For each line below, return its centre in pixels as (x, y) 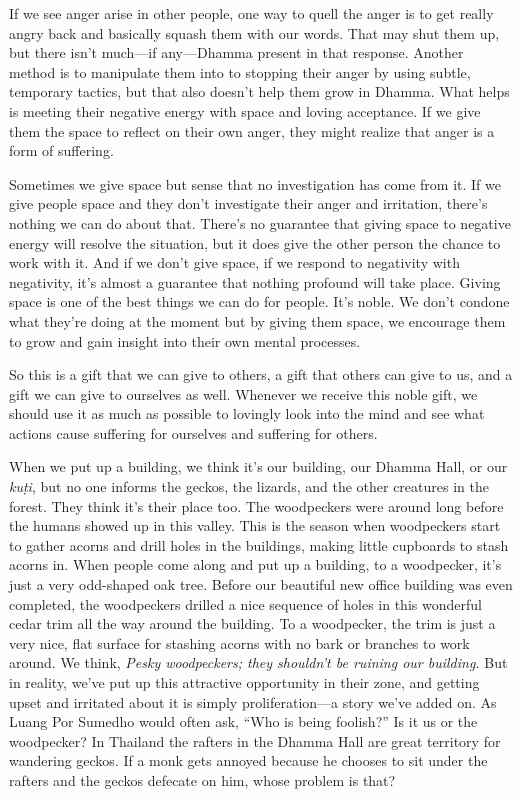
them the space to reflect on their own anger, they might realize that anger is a (252, 130)
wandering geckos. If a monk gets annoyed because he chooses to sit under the (248, 760)
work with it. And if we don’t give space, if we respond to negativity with (234, 262)
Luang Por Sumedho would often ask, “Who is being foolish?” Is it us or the (243, 721)
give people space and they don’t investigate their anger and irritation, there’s (248, 203)
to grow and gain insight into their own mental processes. (185, 340)
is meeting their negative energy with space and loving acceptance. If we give (245, 110)
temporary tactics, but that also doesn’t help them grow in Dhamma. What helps (259, 91)
